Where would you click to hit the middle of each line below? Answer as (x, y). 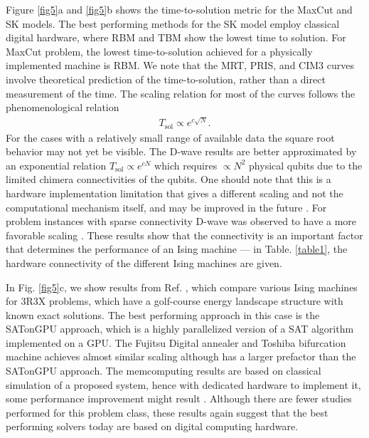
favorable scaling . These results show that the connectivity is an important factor (184, 235)
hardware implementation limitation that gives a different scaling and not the (175, 193)
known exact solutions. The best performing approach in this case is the (163, 314)
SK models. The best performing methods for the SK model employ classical (173, 23)
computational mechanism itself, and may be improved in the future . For (166, 207)
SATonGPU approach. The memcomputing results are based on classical (164, 371)
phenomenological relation (63, 107)
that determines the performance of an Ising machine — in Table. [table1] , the (177, 249)
